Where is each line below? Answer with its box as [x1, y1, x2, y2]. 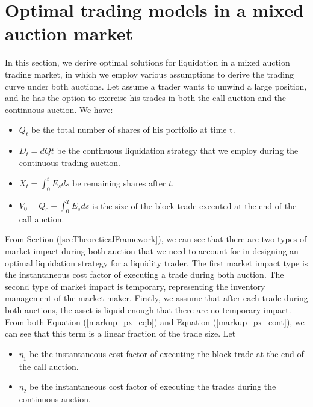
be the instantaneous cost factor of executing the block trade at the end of [29, 347, 304, 360]
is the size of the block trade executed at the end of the [91, 199, 297, 212]
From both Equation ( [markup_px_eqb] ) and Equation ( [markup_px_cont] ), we [5, 315, 305, 328]
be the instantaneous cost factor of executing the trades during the [29, 380, 276, 393]
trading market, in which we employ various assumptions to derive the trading [5, 67, 294, 80]
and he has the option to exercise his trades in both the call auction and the [5, 91, 287, 104]
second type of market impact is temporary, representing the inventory [5, 280, 265, 292]
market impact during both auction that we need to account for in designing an [5, 245, 299, 257]
